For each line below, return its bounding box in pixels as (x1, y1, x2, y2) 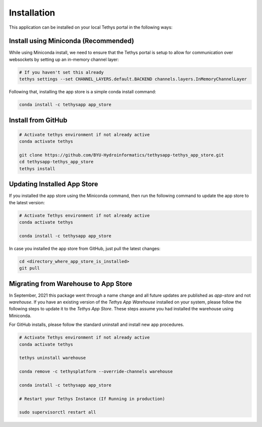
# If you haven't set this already (19, 70, 104, 75)
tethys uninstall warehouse (19, 355, 86, 361)
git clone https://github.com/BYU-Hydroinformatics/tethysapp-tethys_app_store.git (19, 152, 224, 158)
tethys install (19, 166, 55, 171)
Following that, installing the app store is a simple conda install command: (9, 89, 156, 95)
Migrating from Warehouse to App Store (9, 280, 132, 288)
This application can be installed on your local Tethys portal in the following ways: (9, 24, 173, 30)
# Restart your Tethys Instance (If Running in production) (19, 396, 165, 401)
